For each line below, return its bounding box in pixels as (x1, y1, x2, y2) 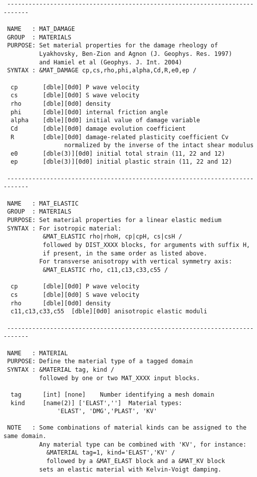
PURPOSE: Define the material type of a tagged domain (7, 358, 193, 365)
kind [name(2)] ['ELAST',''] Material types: (10, 399, 182, 407)
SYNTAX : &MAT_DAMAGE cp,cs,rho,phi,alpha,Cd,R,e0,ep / (7, 67, 197, 74)
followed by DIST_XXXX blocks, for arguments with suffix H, (42, 241, 250, 249)
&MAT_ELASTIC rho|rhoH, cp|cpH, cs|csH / (42, 233, 182, 240)
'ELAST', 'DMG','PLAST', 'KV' (57, 408, 157, 415)
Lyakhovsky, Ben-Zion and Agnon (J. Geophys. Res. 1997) (39, 50, 233, 57)
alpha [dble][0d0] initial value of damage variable (10, 117, 200, 124)
